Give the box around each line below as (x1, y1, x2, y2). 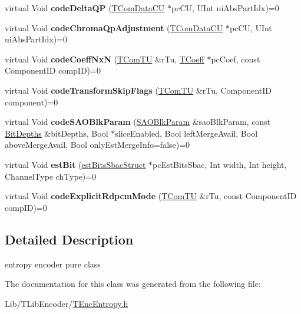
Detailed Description (5, 230, 134, 248)
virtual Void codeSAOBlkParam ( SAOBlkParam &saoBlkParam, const (5, 115, 271, 128)
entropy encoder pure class (5, 257, 101, 270)
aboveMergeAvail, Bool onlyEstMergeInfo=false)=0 (5, 138, 190, 151)
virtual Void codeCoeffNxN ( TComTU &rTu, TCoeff (5, 52, 204, 65)
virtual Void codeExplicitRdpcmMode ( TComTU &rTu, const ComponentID (5, 190, 297, 202)
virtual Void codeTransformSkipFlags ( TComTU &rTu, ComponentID (5, 84, 272, 96)
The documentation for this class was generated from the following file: (5, 277, 261, 290)
